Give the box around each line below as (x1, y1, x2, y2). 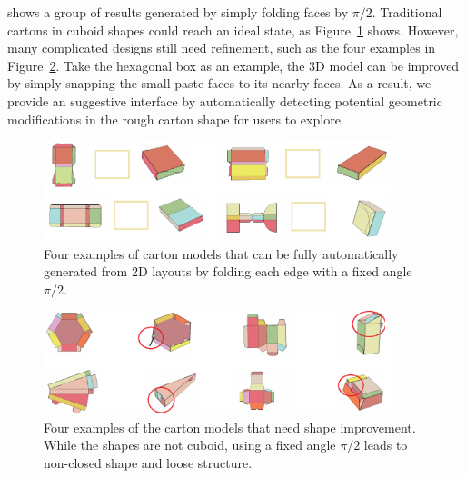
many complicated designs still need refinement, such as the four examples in (7, 38, 436, 57)
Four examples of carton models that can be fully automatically (44, 244, 399, 263)
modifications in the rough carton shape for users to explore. (7, 109, 344, 128)
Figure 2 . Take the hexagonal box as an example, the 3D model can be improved (7, 55, 460, 75)
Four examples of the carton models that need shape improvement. (44, 417, 416, 436)
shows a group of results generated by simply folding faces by (7, 3, 349, 21)
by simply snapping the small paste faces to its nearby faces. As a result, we (7, 74, 431, 93)
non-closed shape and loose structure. (44, 453, 253, 472)
